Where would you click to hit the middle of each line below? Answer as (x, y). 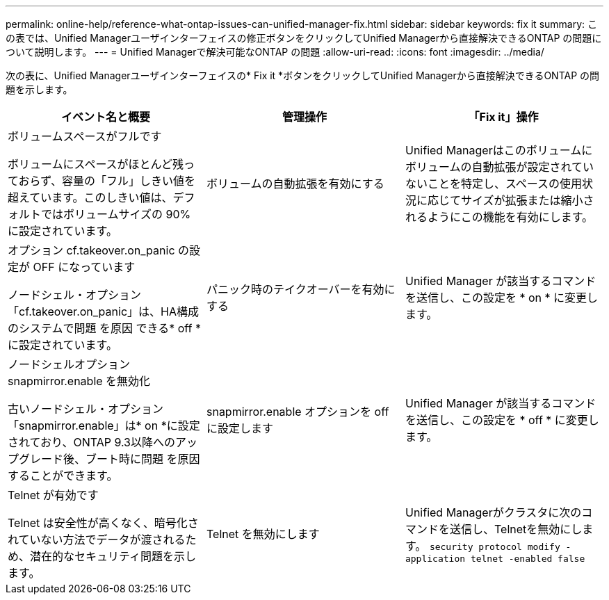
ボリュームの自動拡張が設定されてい (500, 167)
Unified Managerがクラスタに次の (493, 512)
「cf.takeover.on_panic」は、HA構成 (103, 311)
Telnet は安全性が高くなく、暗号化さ (103, 523)
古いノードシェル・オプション (86, 409)
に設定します (239, 428)
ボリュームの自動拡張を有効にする (295, 184)
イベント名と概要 (105, 117)
